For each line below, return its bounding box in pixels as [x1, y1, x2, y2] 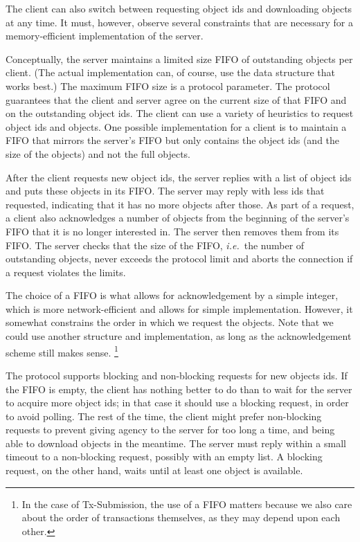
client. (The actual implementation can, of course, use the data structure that [6, 65, 335, 80]
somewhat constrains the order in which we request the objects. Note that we [6, 315, 334, 329]
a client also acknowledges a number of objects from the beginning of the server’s [6, 210, 350, 225]
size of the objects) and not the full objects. [6, 146, 191, 161]
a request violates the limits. [6, 264, 126, 279]
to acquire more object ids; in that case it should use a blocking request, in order [6, 395, 349, 410]
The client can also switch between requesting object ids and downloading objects [6, 1, 352, 15]
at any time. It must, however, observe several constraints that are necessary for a [6, 15, 354, 29]
